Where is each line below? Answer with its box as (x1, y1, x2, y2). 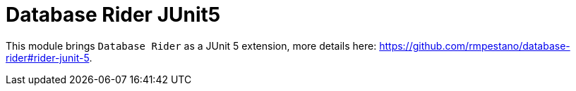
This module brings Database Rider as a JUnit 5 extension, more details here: (6, 39, 377, 52)
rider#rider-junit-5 (6, 51, 90, 64)
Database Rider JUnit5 (6, 3, 221, 27)
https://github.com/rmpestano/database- (379, 39, 570, 52)
